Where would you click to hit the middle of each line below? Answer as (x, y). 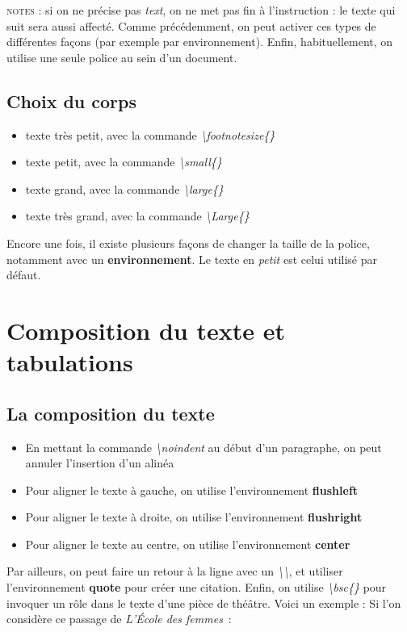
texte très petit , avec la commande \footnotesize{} (150, 134)
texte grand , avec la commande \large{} (124, 188)
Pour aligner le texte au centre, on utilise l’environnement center (188, 544)
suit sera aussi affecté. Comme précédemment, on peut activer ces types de (191, 25)
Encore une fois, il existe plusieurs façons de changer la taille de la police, (188, 243)
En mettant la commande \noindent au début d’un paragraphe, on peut (203, 447)
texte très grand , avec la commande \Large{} (137, 216)
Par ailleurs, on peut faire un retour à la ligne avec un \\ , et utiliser (175, 571)
